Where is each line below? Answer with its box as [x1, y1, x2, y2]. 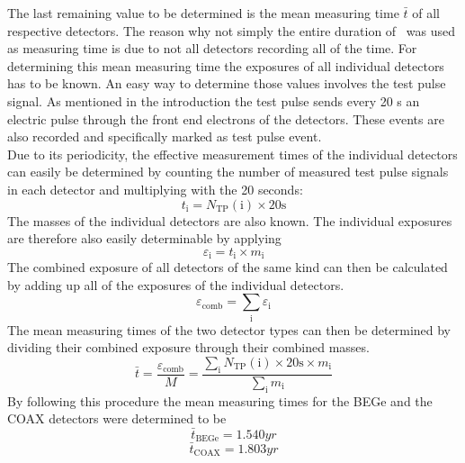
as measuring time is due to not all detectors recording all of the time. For [7, 39, 417, 58]
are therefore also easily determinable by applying [7, 229, 282, 248]
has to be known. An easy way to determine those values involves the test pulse [7, 74, 446, 93]
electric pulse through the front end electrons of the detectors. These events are [7, 109, 444, 128]
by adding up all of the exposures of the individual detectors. [7, 275, 344, 294]
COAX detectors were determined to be [7, 409, 227, 428]
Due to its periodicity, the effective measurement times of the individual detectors [7, 144, 458, 163]
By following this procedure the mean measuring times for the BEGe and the [7, 391, 433, 410]
